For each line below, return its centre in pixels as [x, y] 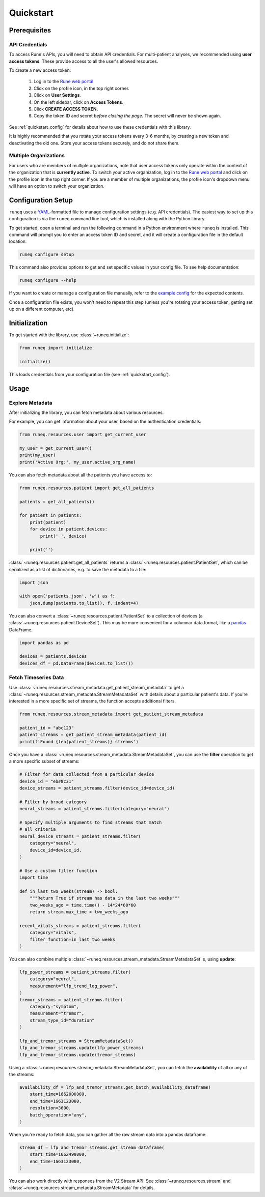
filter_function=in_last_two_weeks [72, 939]
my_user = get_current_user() [56, 448]
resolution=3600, [51, 1108]
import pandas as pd [44, 642]
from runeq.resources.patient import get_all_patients [87, 488]
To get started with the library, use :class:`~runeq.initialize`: [69, 335]
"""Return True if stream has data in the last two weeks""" [105, 898]
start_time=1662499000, [58, 1154]
